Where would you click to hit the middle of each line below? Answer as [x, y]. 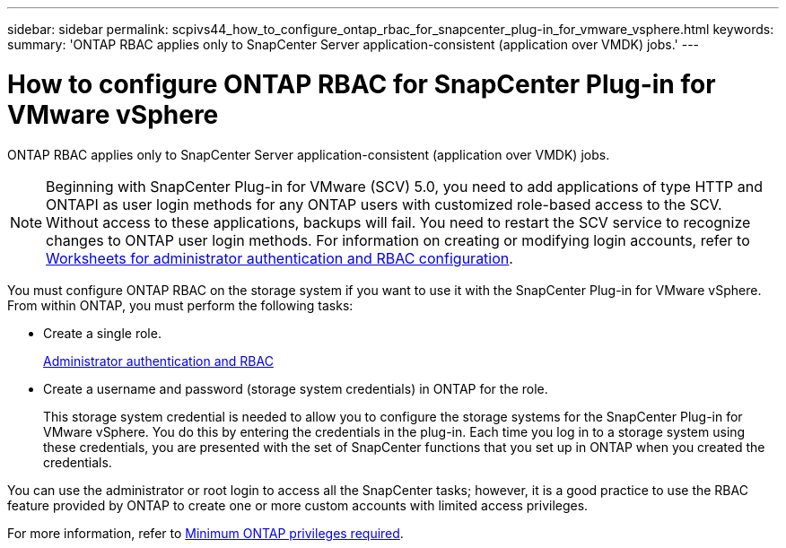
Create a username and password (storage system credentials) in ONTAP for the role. [296, 388]
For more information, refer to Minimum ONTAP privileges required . [205, 533]
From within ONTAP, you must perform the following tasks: [180, 305]
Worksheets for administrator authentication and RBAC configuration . [279, 258]
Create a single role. [102, 333]
